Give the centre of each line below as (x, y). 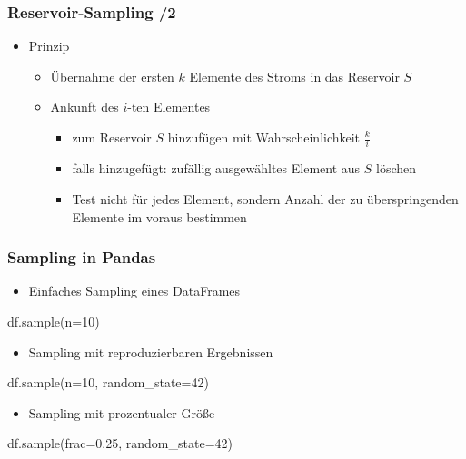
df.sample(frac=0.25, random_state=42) (120, 443)
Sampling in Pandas (82, 257)
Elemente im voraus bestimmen (159, 216)
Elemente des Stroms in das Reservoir (294, 76)
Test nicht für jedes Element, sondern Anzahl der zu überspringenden (265, 198)
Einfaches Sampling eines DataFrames (134, 291)
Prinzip (49, 46)
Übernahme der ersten (112, 76)
